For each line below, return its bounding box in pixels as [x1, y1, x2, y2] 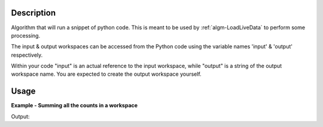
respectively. [11, 51, 43, 58]
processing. [11, 32, 41, 39]
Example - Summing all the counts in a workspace [11, 102, 138, 109]
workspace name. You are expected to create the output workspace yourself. [11, 70, 202, 78]
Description [11, 8, 56, 18]
